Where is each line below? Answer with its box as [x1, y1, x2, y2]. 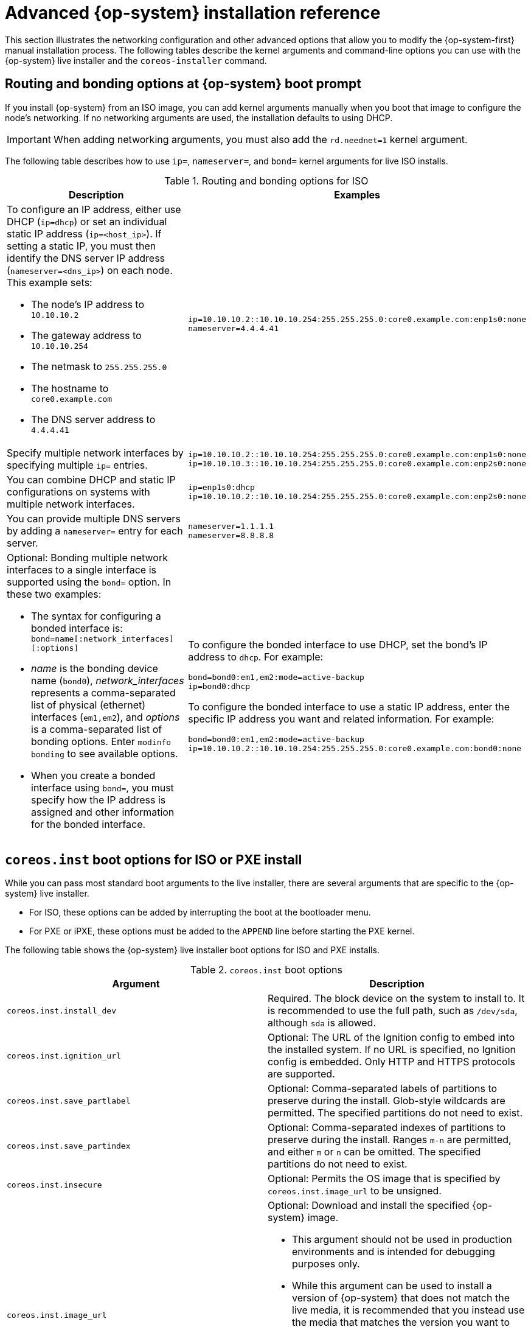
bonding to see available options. [31, 747, 178, 760]
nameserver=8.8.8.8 [188, 530, 274, 540]
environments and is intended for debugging [292, 1245, 495, 1258]
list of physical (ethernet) [31, 698, 146, 711]
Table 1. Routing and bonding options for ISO [164, 174, 369, 187]
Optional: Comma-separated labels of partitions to [268, 1082, 498, 1095]
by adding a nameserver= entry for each [7, 524, 183, 537]
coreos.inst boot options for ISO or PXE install [5, 852, 302, 868]
